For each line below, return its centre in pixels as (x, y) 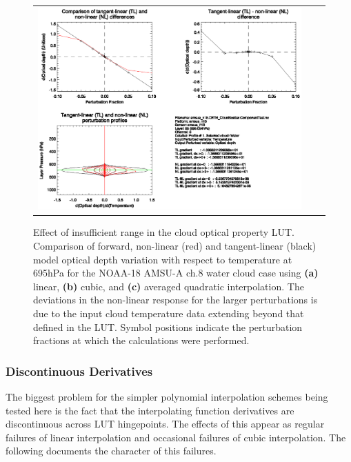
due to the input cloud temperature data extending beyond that (169, 313)
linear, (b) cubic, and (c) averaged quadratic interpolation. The (169, 286)
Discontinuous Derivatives (79, 371)
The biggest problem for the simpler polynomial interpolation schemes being (167, 396)
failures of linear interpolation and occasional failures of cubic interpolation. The (176, 437)
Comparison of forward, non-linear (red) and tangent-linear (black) (175, 246)
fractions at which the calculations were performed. (141, 340)
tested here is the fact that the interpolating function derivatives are (150, 410)
